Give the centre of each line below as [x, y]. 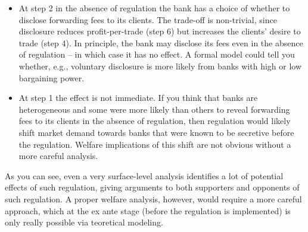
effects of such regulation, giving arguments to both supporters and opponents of [152, 187]
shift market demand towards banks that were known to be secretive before [156, 132]
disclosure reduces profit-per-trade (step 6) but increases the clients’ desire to [160, 31]
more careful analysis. [58, 156]
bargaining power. [52, 77]
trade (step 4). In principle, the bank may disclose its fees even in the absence [161, 42]
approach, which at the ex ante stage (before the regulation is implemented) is [148, 210]
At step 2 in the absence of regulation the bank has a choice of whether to [154, 8]
